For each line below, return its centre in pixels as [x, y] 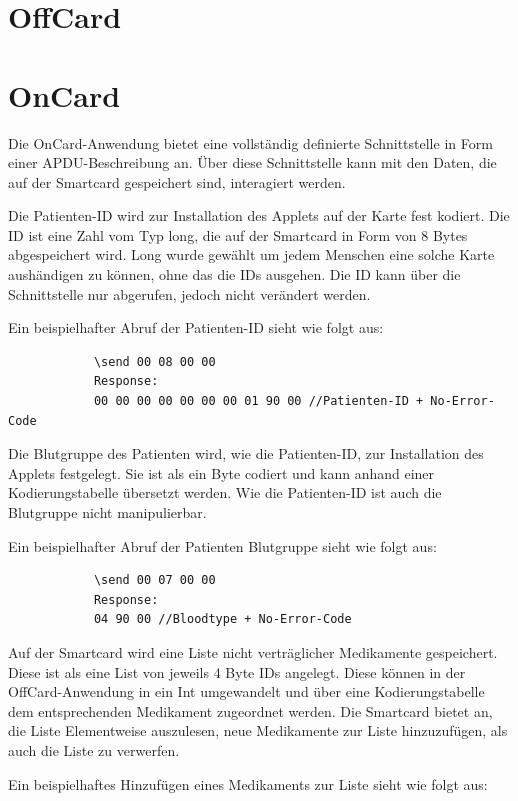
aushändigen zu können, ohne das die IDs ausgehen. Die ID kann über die [234, 274]
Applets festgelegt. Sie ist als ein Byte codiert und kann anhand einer [221, 472]
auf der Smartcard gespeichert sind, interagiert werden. [177, 181]
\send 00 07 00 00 [154, 580]
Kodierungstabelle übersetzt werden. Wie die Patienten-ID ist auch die [225, 492]
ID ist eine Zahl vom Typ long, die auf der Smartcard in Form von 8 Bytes [238, 234]
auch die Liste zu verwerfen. [94, 749]
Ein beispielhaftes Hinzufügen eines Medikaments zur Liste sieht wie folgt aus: [248, 783]
